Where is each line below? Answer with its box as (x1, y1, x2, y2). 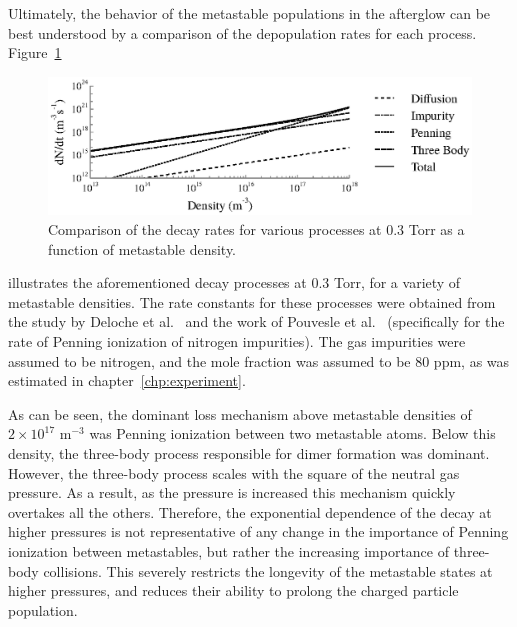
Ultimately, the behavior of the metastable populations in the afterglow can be (8, 3, 491, 23)
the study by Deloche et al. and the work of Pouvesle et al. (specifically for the (8, 311, 505, 332)
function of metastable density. (48, 238, 237, 259)
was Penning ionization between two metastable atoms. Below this (89, 423, 496, 444)
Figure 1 (8, 42, 62, 63)
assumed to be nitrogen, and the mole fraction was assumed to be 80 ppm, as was (8, 350, 510, 371)
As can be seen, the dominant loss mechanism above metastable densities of (8, 403, 472, 424)
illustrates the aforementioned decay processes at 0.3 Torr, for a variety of (8, 272, 461, 293)
